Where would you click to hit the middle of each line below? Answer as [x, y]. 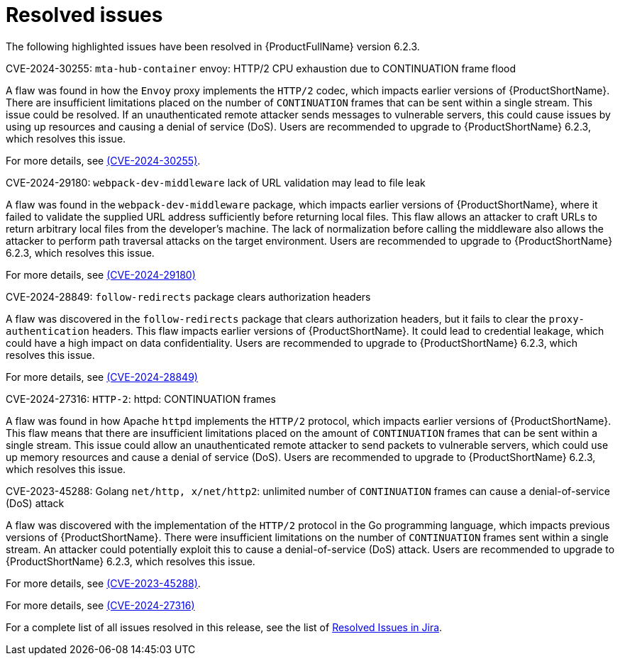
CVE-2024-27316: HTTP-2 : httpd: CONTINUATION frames [141, 399]
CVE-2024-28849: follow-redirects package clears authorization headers [188, 296]
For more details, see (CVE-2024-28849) [102, 377]
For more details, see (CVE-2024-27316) [100, 605]
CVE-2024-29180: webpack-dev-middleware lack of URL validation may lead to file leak [216, 182]
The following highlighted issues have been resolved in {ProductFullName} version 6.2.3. [213, 46]
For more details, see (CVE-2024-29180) [101, 274]
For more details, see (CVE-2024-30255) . [103, 160]
